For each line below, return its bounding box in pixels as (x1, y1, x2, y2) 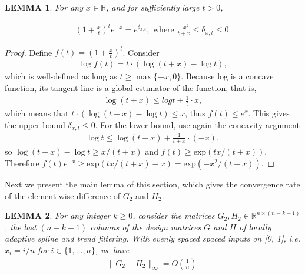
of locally (239, 220, 271, 233)
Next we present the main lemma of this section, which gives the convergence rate (5, 178, 300, 190)
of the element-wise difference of (5, 189, 121, 202)
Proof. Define (5, 46, 52, 58)
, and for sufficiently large (106, 1, 200, 13)
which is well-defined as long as (5, 70, 117, 82)
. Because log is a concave (181, 70, 274, 82)
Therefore (5, 157, 39, 169)
